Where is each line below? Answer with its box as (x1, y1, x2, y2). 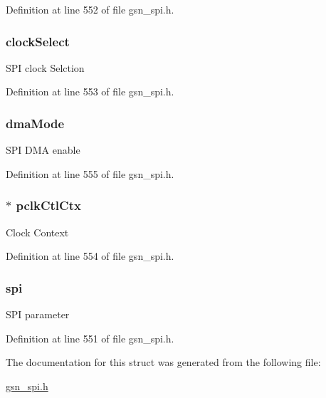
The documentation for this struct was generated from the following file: (6, 355, 321, 370)
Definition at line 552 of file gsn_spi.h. (6, 2, 174, 16)
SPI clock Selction (6, 60, 85, 75)
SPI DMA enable (6, 142, 80, 157)
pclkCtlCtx (16, 197, 81, 214)
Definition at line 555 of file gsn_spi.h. (6, 166, 174, 181)
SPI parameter (6, 307, 70, 322)
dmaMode (6, 114, 65, 132)
